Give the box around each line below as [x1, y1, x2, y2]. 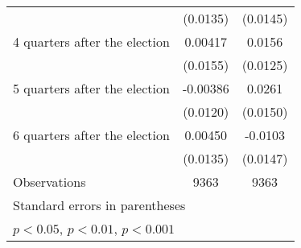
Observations [13, 172, 86, 191]
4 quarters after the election [13, 32, 170, 51]
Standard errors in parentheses [13, 196, 186, 214]
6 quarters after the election [13, 126, 170, 144]
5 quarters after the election [13, 79, 170, 97]
